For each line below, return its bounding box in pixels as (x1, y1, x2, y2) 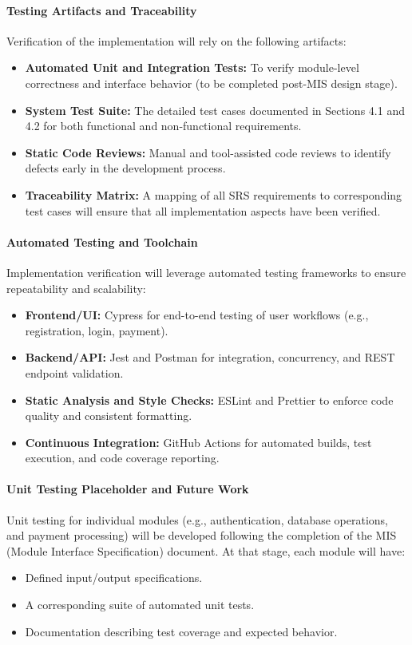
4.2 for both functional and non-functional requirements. (25, 117, 302, 134)
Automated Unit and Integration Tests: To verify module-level (25, 59, 359, 76)
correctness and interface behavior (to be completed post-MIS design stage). (25, 74, 398, 91)
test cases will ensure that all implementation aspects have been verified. (25, 202, 381, 219)
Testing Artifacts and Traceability (6, 2, 197, 18)
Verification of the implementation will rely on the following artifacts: (6, 32, 347, 49)
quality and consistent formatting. (25, 407, 192, 424)
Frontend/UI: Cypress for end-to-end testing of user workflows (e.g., (25, 307, 369, 323)
